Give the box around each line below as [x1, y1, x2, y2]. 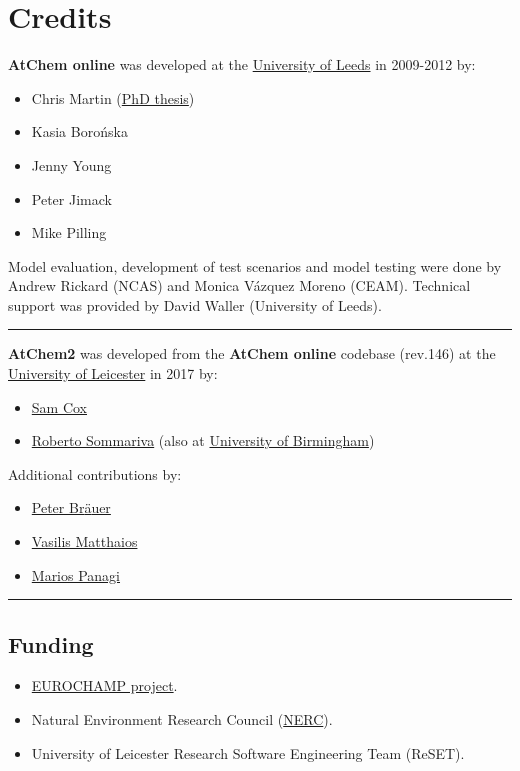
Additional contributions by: [8, 463, 182, 484]
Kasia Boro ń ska [31, 121, 128, 142]
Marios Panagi [31, 564, 121, 585]
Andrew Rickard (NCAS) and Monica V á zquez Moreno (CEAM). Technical [8, 275, 471, 296]
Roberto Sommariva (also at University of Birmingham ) [31, 430, 375, 451]
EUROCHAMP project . [31, 675, 178, 696]
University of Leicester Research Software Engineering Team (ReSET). [31, 742, 465, 763]
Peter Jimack [31, 188, 112, 209]
